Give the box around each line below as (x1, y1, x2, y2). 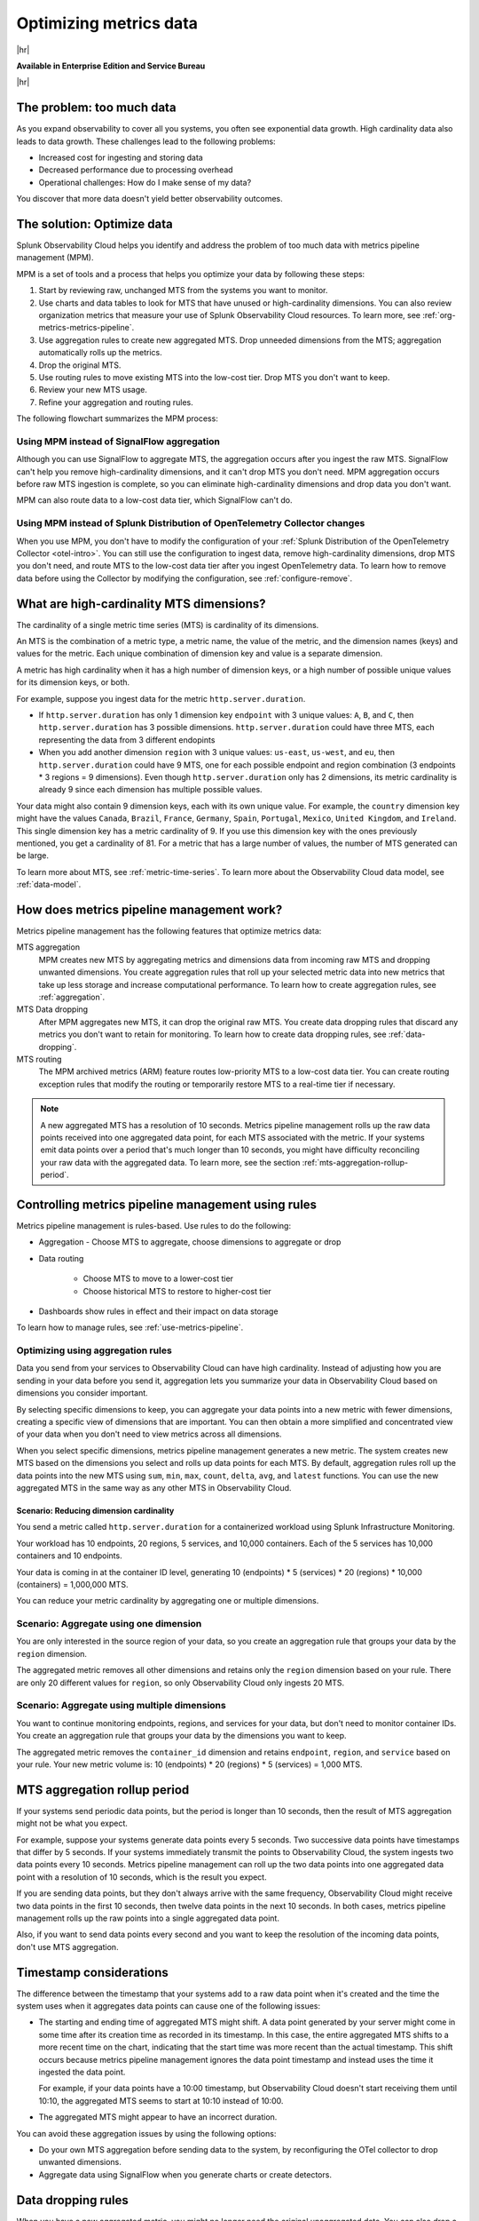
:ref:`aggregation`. (38, 991, 106, 1002)
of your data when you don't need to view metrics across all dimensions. (16, 1429, 282, 1439)
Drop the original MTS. (38, 360, 122, 370)
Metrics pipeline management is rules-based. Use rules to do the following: (16, 1220, 292, 1230)
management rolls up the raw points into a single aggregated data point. (16, 1913, 279, 1923)
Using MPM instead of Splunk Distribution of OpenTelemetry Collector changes (16, 517, 365, 529)
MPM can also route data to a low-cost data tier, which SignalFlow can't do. (16, 495, 293, 505)
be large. (16, 850, 49, 861)
